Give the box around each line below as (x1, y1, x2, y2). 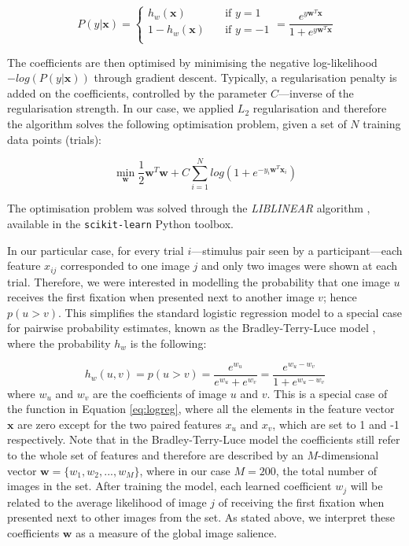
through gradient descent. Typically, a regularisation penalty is (94, 69, 397, 86)
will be (350, 478, 383, 494)
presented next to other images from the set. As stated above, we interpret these (7, 509, 395, 526)
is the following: (130, 334, 207, 351)
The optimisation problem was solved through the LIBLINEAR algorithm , (7, 200, 370, 216)
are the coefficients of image (93, 385, 227, 401)
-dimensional (318, 447, 379, 463)
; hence (322, 289, 357, 305)
